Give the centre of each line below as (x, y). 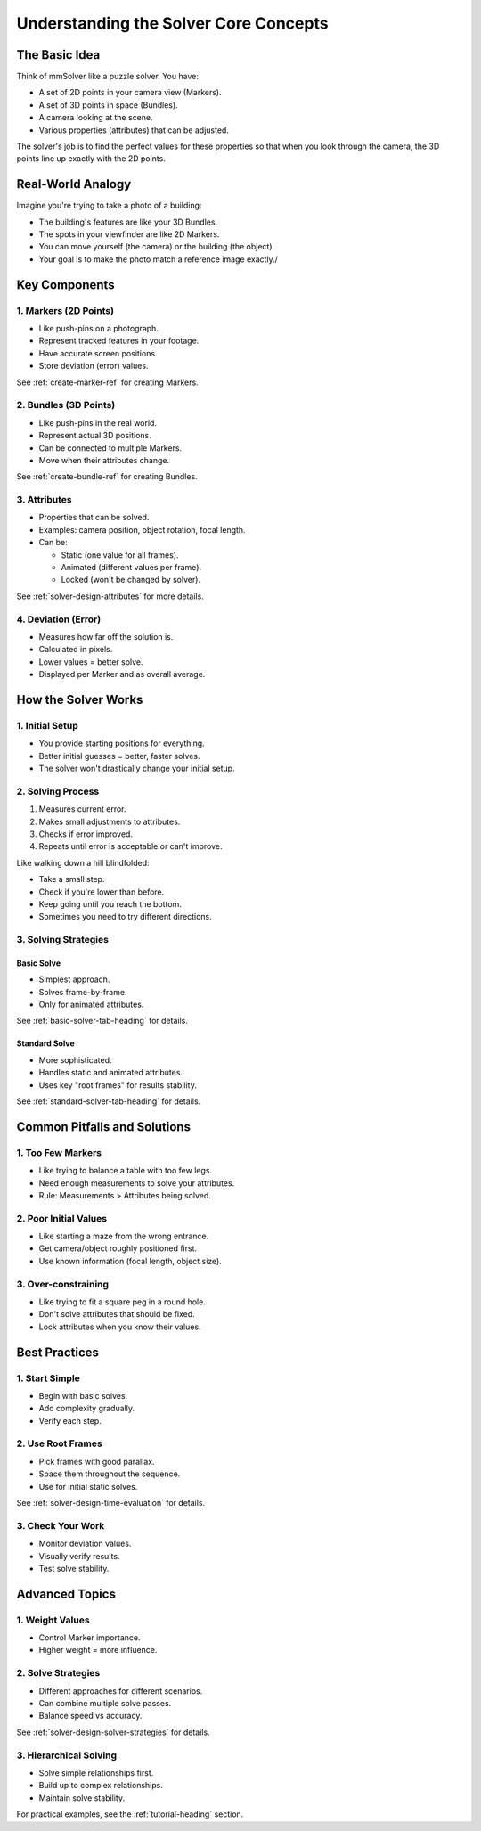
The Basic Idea (58, 55)
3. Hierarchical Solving (67, 1755)
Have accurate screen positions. (98, 353)
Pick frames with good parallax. (97, 1461)
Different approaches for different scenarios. (121, 1691)
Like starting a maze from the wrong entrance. (124, 1236)
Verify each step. (70, 1420)
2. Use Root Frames (59, 1443)
